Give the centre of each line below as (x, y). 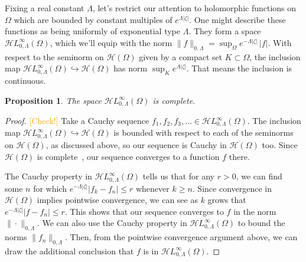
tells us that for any (178, 176)
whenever (152, 188)
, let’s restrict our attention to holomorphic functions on (194, 8)
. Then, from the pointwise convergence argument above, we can (181, 237)
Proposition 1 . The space (53, 100)
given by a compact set (181, 56)
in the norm (255, 211)
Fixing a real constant (45, 8)
